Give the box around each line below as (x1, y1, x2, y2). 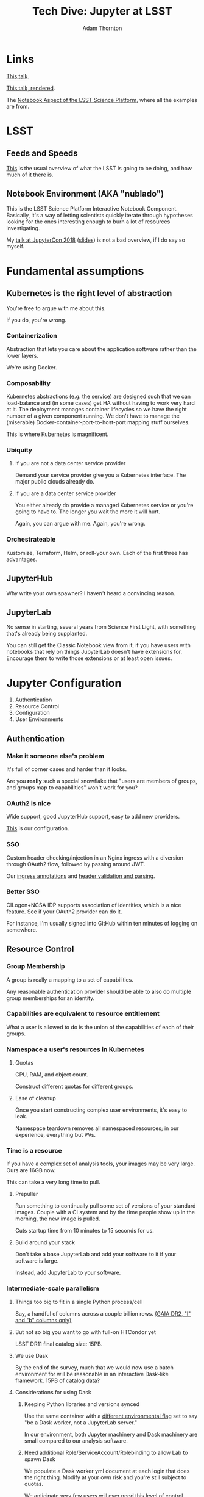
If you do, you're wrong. (6, 316, 67, 324)
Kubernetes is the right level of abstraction (6, 288, 172, 299)
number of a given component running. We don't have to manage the (6, 412, 180, 419)
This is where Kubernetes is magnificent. (6, 430, 109, 438)
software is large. (15, 1257, 59, 1264)
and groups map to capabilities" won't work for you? (6, 783, 138, 791)
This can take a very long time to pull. (6, 1178, 100, 1186)
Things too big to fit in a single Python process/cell (15, 1298, 143, 1305)
